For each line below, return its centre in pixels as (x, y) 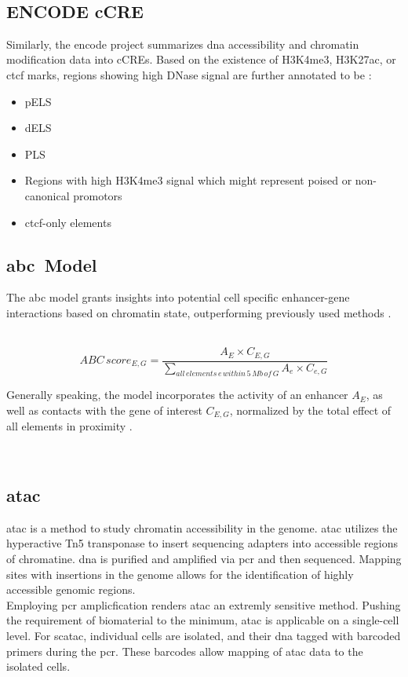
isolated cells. (38, 666)
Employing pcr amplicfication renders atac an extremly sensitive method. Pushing (204, 604)
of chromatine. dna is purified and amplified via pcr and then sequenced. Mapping (204, 559)
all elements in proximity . (69, 426)
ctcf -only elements (68, 222)
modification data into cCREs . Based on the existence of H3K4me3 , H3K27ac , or (201, 59)
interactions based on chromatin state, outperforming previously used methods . (199, 312)
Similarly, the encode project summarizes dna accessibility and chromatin (183, 44)
